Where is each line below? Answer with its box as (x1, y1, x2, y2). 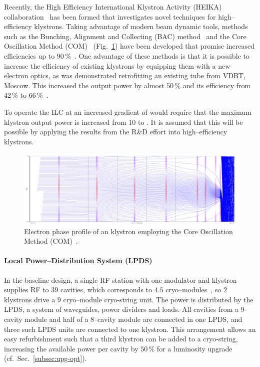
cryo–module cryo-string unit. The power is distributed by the (63, 294, 253, 304)
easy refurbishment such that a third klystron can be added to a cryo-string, (4, 333, 238, 344)
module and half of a (24, 314, 88, 324)
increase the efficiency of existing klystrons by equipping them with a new (4, 60, 230, 71)
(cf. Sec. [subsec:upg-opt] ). (4, 353, 87, 363)
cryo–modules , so (165, 284, 221, 295)
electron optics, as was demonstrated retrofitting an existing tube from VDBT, (4, 70, 245, 81)
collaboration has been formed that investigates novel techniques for (4, 11, 216, 22)
